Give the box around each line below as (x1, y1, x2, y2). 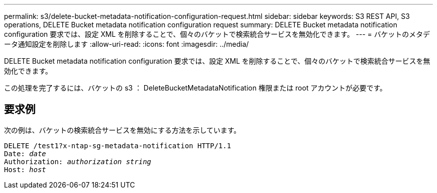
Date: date (4, 149, 46, 158)
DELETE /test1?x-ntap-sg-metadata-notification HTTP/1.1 (4, 141, 231, 150)
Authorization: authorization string (4, 157, 152, 166)
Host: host (4, 165, 46, 174)
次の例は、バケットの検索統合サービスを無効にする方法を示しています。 (4, 125, 241, 134)
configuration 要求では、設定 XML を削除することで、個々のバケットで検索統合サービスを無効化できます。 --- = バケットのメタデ (4, 30, 430, 38)
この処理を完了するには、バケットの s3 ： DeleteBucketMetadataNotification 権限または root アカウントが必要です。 (4, 84, 387, 92)
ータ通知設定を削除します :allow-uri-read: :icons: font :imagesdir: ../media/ (4, 40, 249, 48)
